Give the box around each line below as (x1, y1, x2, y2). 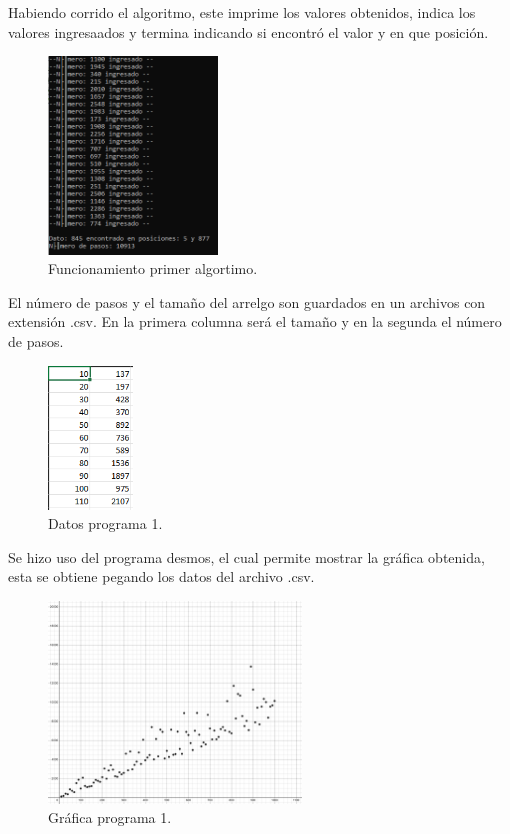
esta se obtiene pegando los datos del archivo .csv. (8, 566, 315, 587)
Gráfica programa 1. (48, 807, 172, 828)
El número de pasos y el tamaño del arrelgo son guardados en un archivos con (8, 291, 486, 312)
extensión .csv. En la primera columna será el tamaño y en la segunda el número (8, 311, 502, 332)
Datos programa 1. (48, 513, 163, 534)
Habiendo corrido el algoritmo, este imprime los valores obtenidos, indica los (8, 2, 476, 22)
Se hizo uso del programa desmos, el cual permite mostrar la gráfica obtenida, (8, 546, 485, 567)
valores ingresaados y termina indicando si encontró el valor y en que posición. (8, 21, 489, 42)
